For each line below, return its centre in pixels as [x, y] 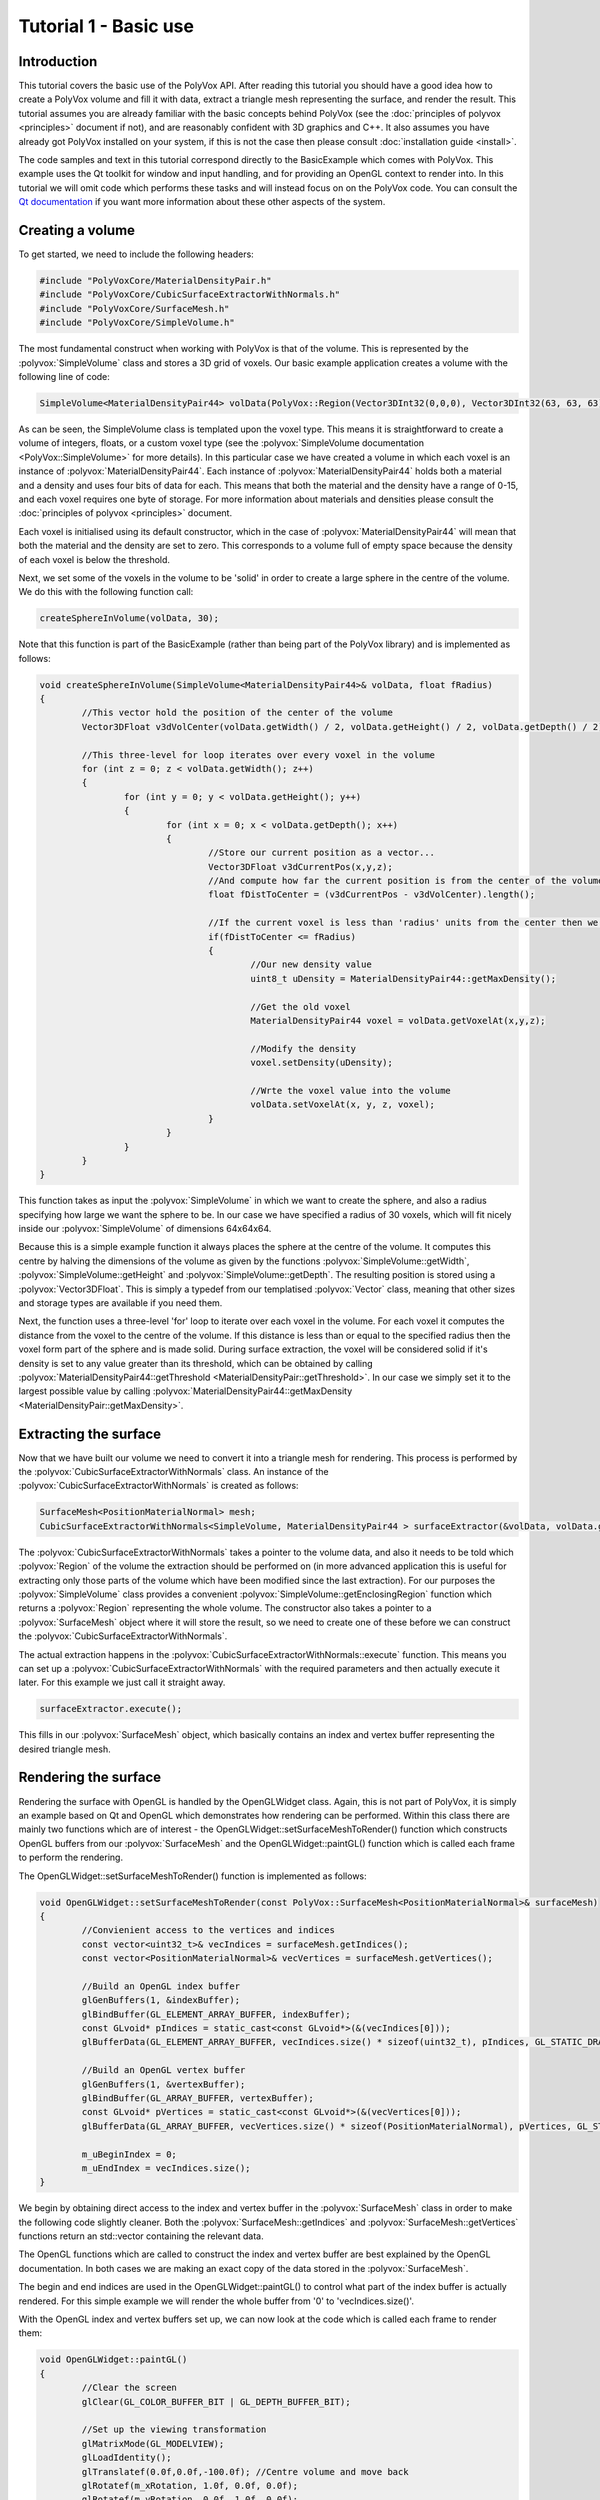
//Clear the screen [129, 2388]
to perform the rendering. [71, 1857]
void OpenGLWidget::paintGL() [113, 2359]
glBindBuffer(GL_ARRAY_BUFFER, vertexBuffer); [197, 2098]
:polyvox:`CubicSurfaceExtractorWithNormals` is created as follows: [158, 1486]
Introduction [58, 61]
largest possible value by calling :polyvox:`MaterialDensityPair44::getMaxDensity [185, 1391]
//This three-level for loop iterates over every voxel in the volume [258, 754]
